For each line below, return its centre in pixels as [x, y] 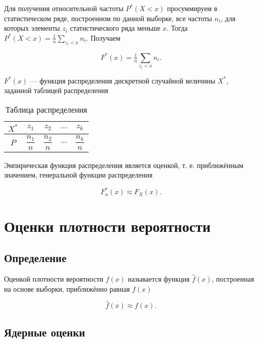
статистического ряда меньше [115, 28]
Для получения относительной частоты [64, 8]
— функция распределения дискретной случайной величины [123, 80]
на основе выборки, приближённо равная [67, 288]
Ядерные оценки [45, 332]
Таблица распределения [46, 109]
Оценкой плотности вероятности [54, 279]
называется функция [159, 279]
